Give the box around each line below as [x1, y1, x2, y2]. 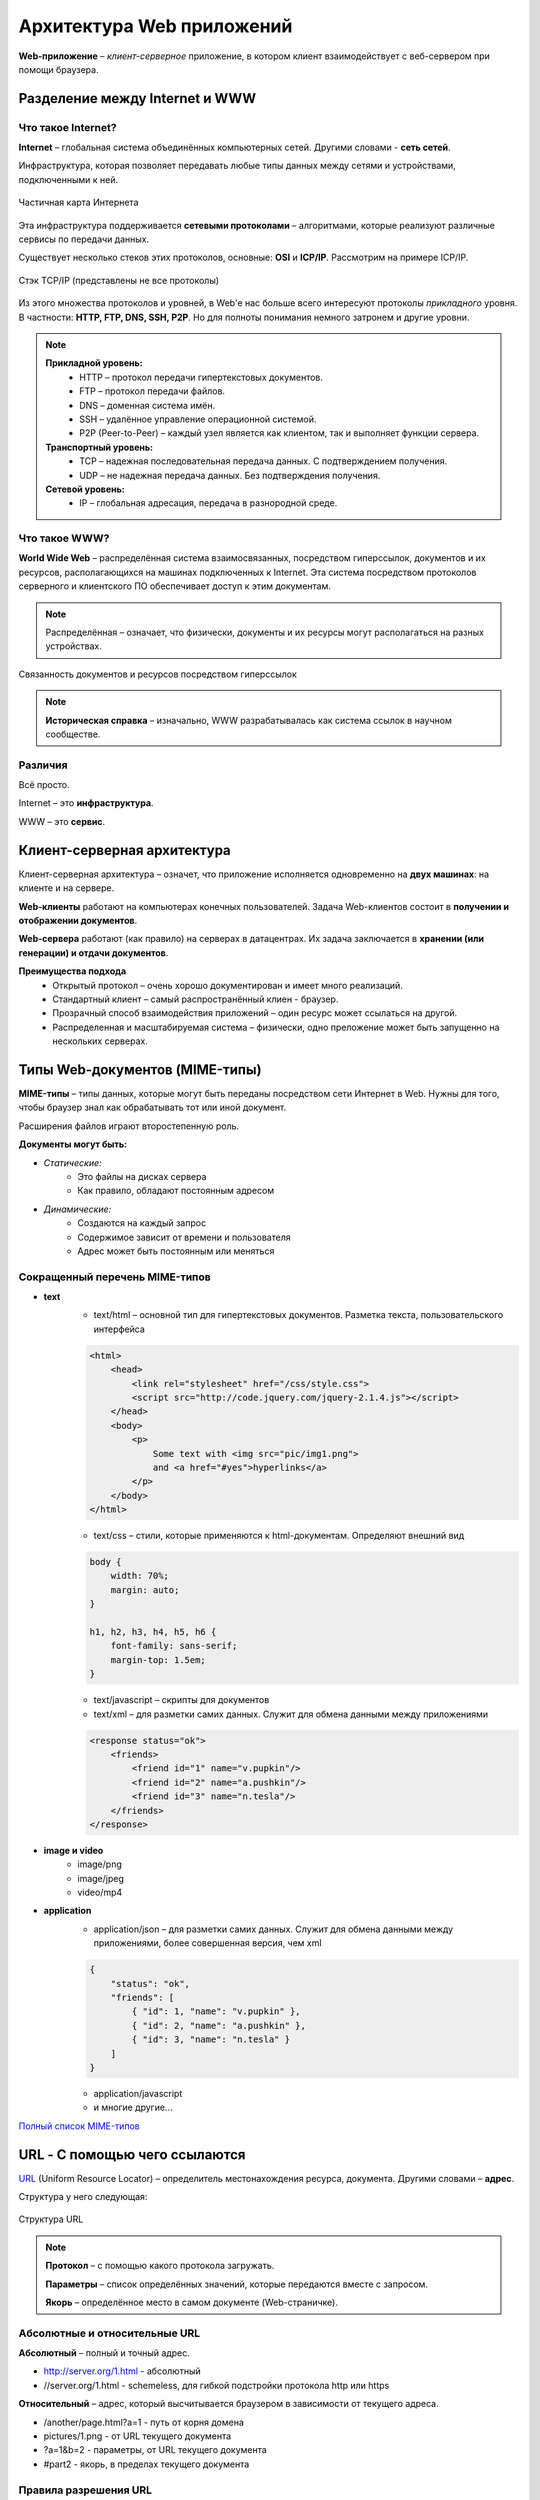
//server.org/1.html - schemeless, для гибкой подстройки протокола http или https [43, 2379, 390, 2391]
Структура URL [18, 2213, 84, 2225]
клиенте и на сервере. [18, 882, 115, 894]
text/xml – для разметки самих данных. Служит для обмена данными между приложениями [93, 1708, 489, 1720]
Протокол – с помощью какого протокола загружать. [45, 2260, 275, 2272]
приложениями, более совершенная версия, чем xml [93, 1937, 322, 1949]
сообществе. [45, 728, 101, 740]
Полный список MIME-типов [18, 2120, 140, 2132]
